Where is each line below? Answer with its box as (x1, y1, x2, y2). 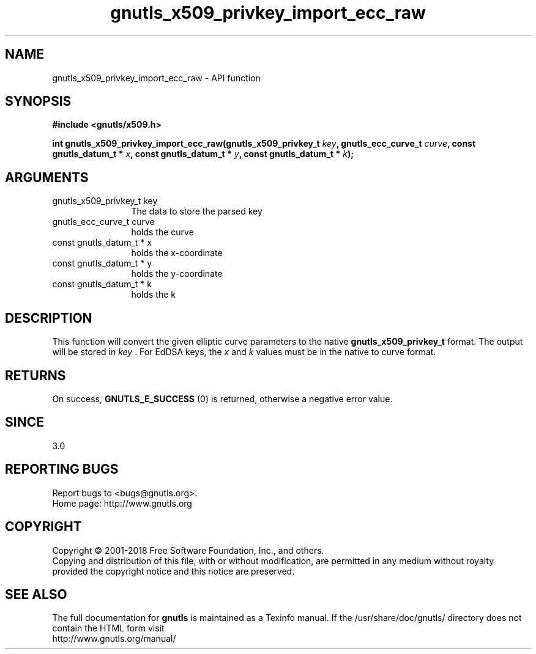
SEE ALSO (5, 586, 67, 602)
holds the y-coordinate (131, 268, 223, 279)
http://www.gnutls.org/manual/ (52, 633, 176, 644)
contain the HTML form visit (52, 623, 165, 634)
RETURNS (5, 367, 66, 383)
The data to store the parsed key (131, 206, 262, 217)
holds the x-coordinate (131, 248, 223, 259)
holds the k (131, 289, 176, 300)
